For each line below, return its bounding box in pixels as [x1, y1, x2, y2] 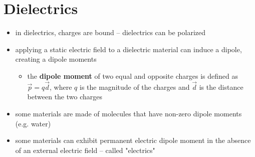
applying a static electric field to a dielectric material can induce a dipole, [15, 44, 242, 54]
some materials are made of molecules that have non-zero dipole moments [15, 108, 242, 118]
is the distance [199, 81, 243, 92]
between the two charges [27, 91, 103, 102]
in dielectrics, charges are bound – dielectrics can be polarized [15, 27, 205, 38]
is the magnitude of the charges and [80, 81, 190, 92]
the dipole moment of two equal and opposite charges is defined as [27, 70, 238, 81]
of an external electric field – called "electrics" [15, 144, 155, 155]
